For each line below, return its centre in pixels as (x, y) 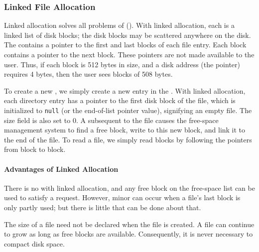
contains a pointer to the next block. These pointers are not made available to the (129, 54)
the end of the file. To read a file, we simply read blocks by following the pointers (128, 139)
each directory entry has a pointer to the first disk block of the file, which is (120, 100)
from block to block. (35, 149)
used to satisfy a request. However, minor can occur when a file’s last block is (122, 197)
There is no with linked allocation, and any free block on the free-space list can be (129, 188)
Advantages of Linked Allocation (61, 169)
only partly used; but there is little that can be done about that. (103, 207)
